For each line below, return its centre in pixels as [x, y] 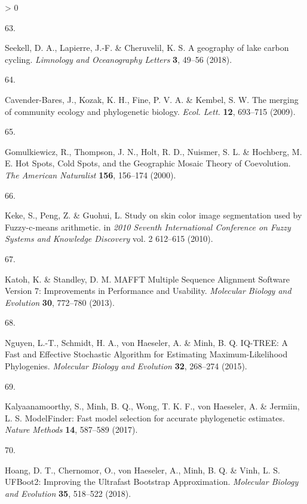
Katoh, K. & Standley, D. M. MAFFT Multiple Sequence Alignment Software [148, 279]
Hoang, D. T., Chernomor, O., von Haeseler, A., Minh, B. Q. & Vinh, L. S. [142, 470]
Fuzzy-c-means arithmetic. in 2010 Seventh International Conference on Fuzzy [148, 227]
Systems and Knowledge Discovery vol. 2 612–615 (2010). [109, 239]
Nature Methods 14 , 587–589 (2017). [71, 429]
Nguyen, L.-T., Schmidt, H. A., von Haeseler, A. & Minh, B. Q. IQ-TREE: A [146, 342]
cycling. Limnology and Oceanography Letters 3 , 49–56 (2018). [119, 59]
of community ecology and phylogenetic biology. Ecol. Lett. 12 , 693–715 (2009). [150, 111]
